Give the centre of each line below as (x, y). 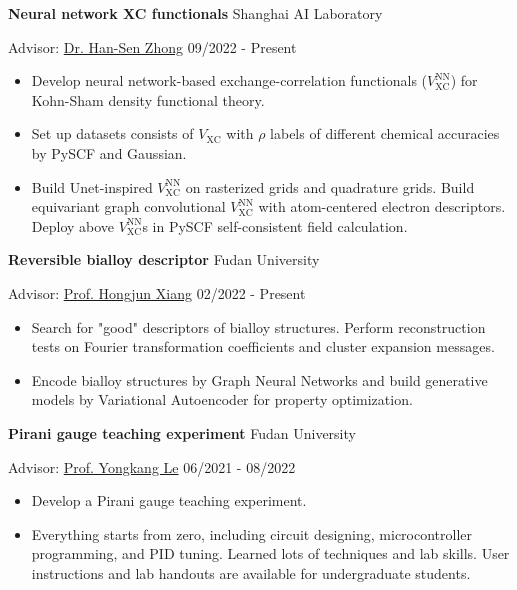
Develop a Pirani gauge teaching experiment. (169, 500)
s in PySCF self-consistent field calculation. (275, 225)
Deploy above (73, 225)
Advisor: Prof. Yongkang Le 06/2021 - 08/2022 (152, 466)
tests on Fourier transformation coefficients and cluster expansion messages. (263, 346)
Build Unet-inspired (92, 186)
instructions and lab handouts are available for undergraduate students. (251, 572)
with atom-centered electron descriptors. (382, 206)
